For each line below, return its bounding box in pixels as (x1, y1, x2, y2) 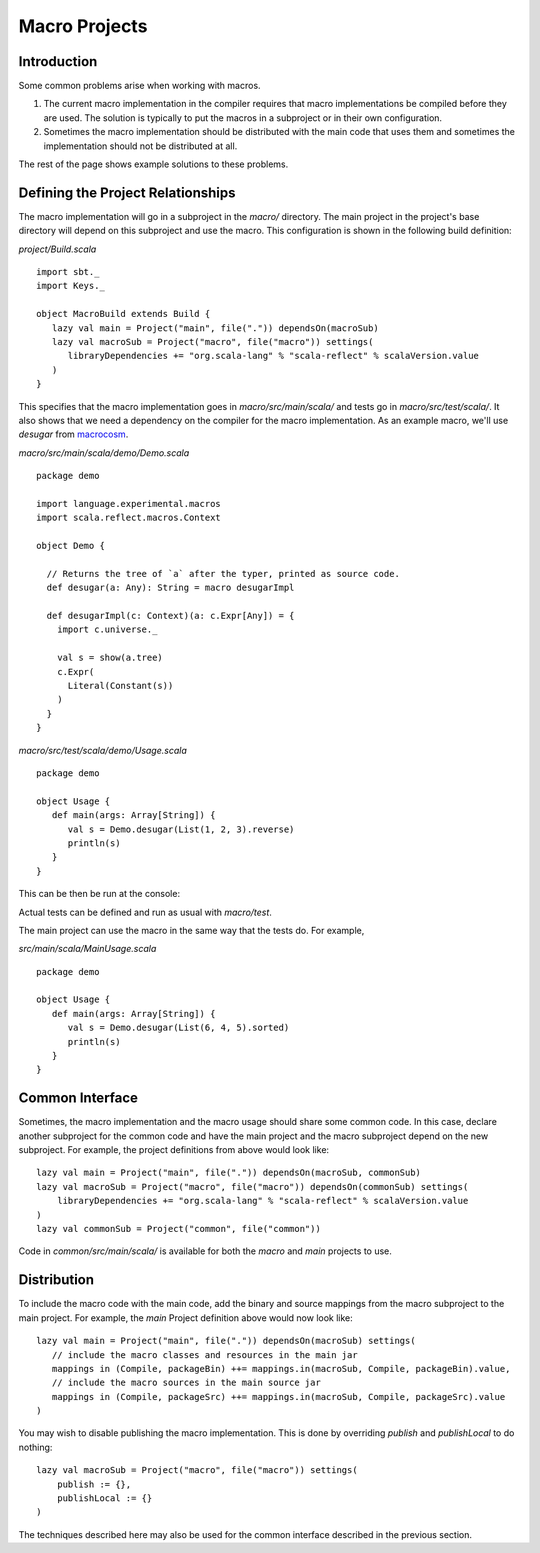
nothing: (18, 1441, 53, 1453)
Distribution (18, 1271, 95, 1289)
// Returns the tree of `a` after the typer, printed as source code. (46, 568, 400, 579)
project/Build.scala (18, 243, 97, 255)
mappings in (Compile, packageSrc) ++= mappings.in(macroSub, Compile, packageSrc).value (51, 1391, 506, 1402)
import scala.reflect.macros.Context (36, 512, 222, 524)
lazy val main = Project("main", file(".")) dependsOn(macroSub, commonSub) (36, 1167, 422, 1179)
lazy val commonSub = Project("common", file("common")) (36, 1223, 322, 1235)
